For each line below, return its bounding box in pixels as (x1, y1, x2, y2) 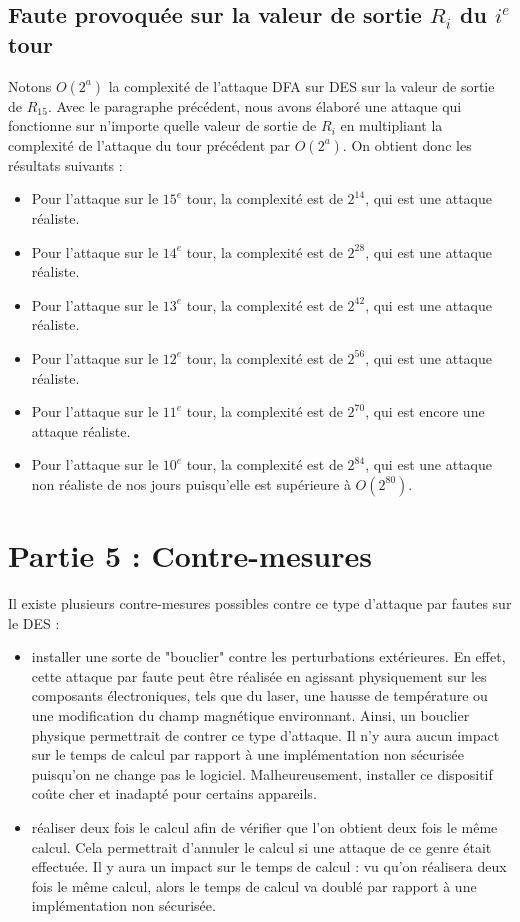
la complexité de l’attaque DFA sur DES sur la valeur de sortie (108, 75, 495, 96)
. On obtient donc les (342, 134, 472, 155)
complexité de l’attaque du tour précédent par (8, 134, 291, 155)
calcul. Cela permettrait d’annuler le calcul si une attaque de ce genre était (31, 836, 492, 857)
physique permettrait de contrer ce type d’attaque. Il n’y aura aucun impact (31, 724, 500, 745)
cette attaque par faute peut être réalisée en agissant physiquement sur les (31, 665, 487, 686)
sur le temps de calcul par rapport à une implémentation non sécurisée (31, 744, 464, 765)
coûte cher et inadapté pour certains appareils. (31, 783, 317, 804)
